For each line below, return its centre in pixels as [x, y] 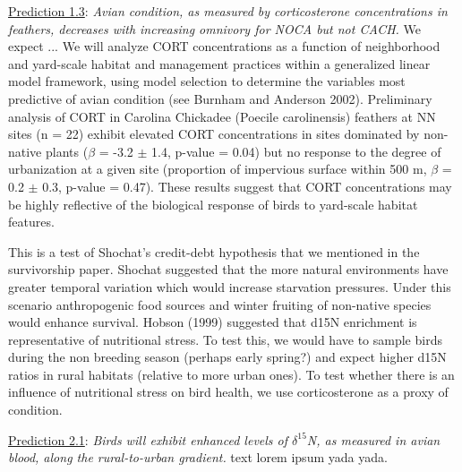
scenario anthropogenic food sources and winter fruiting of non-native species [220, 304]
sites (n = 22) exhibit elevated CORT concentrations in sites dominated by [214, 134]
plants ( [67, 151]
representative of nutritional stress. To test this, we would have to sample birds [225, 339]
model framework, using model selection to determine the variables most [207, 81]
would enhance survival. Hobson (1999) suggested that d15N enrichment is [213, 322]
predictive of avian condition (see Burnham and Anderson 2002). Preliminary [220, 98]
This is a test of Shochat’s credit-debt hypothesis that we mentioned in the [214, 251]
